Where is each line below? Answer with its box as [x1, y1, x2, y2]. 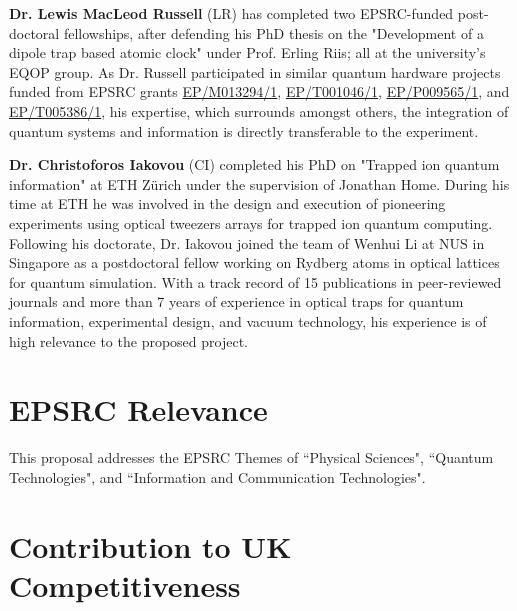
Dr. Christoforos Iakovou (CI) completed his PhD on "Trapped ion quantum [9, 154, 500, 175]
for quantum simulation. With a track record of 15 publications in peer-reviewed [9, 271, 502, 292]
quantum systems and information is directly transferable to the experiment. [9, 120, 479, 141]
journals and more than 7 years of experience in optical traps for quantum [9, 291, 464, 312]
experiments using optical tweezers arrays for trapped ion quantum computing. [9, 212, 493, 233]
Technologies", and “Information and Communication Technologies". [9, 466, 426, 487]
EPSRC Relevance [9, 389, 268, 430]
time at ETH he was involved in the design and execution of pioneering [9, 193, 446, 214]
